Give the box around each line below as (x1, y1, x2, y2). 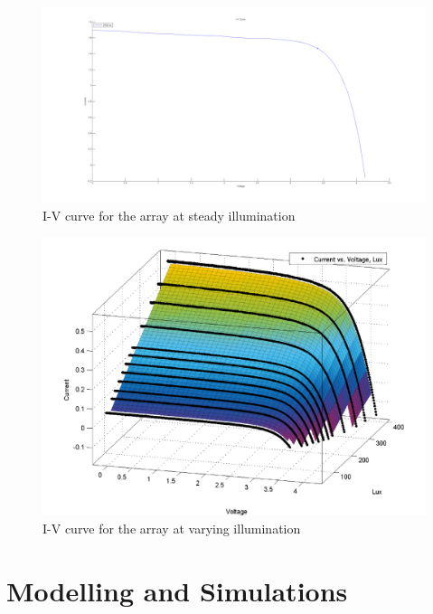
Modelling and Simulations (6, 571, 348, 609)
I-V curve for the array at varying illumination (42, 518, 301, 537)
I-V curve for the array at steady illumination (42, 205, 296, 224)
